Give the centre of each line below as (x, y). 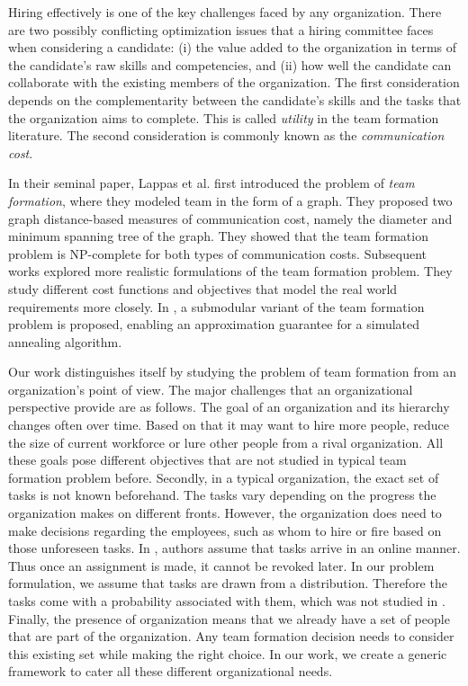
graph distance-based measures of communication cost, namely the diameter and (230, 218)
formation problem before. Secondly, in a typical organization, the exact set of (224, 477)
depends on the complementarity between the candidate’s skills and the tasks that (235, 99)
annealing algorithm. (65, 341)
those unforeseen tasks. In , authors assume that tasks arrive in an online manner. (234, 548)
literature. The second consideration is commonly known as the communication (226, 135)
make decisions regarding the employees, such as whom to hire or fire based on (225, 530)
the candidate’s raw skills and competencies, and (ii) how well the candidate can (230, 64)
